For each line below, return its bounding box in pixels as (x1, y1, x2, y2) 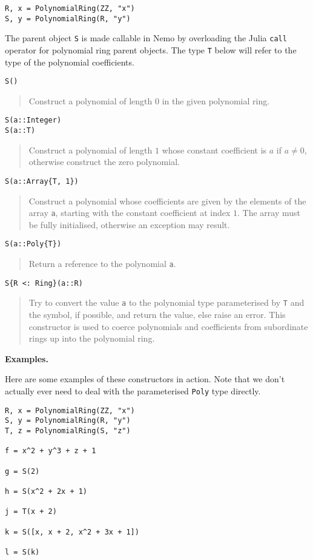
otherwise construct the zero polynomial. (28, 155, 180, 168)
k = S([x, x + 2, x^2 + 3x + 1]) (5, 527, 139, 536)
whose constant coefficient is (162, 143, 267, 156)
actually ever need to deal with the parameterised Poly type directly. (5, 385, 261, 397)
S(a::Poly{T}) (5, 240, 62, 249)
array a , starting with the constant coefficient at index (28, 206, 231, 219)
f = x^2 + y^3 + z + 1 (5, 447, 96, 456)
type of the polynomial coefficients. (5, 55, 134, 68)
